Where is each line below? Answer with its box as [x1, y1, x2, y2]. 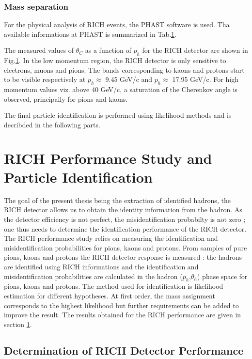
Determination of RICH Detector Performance [4, 343, 244, 358]
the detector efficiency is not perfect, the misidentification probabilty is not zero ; [4, 214, 246, 224]
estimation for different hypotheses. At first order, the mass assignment [4, 291, 215, 301]
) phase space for [197, 271, 248, 281]
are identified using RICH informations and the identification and [4, 262, 199, 272]
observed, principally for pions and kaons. [4, 94, 128, 104]
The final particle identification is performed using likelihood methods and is [4, 110, 232, 120]
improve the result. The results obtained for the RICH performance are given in [4, 310, 241, 320]
